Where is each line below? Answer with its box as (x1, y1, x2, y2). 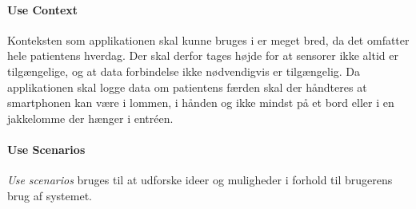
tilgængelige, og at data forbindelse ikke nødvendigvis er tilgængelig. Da (7, 62, 361, 79)
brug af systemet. (7, 187, 92, 203)
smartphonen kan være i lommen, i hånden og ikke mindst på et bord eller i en (7, 94, 394, 111)
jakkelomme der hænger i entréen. (7, 109, 174, 126)
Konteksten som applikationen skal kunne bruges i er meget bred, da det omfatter (7, 31, 410, 48)
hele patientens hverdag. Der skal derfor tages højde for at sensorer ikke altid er (7, 47, 398, 64)
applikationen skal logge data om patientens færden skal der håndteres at (7, 78, 367, 95)
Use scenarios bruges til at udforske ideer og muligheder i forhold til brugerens (7, 172, 393, 188)
